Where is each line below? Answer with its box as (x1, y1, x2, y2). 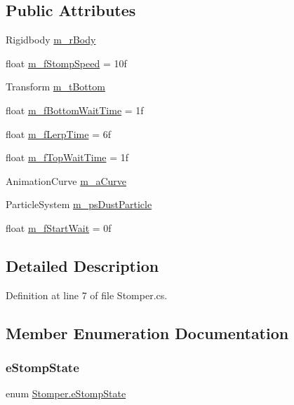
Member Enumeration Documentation (6, 322, 289, 343)
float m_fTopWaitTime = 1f (6, 150, 129, 165)
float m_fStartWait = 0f (6, 220, 112, 235)
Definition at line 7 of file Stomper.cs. (6, 287, 168, 302)
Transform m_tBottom (6, 79, 105, 94)
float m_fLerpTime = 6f (6, 126, 111, 141)
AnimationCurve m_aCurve (6, 173, 126, 188)
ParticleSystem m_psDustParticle (6, 197, 152, 212)
